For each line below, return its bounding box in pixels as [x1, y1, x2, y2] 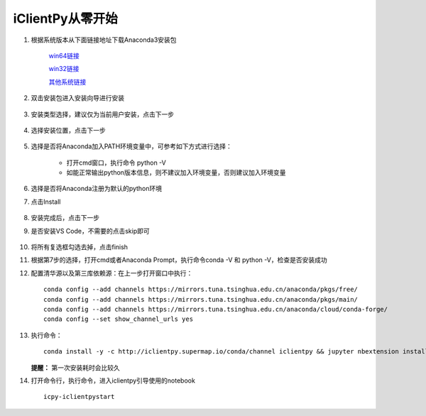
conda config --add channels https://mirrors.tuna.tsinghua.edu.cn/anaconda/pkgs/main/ [43, 295, 359, 303]
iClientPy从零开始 [13, 11, 118, 26]
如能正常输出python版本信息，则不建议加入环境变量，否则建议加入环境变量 [66, 168, 286, 177]
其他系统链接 [48, 77, 87, 86]
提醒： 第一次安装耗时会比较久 [31, 363, 120, 372]
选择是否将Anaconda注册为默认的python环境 [31, 185, 163, 193]
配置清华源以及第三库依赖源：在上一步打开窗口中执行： [31, 268, 193, 277]
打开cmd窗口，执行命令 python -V [66, 158, 166, 167]
